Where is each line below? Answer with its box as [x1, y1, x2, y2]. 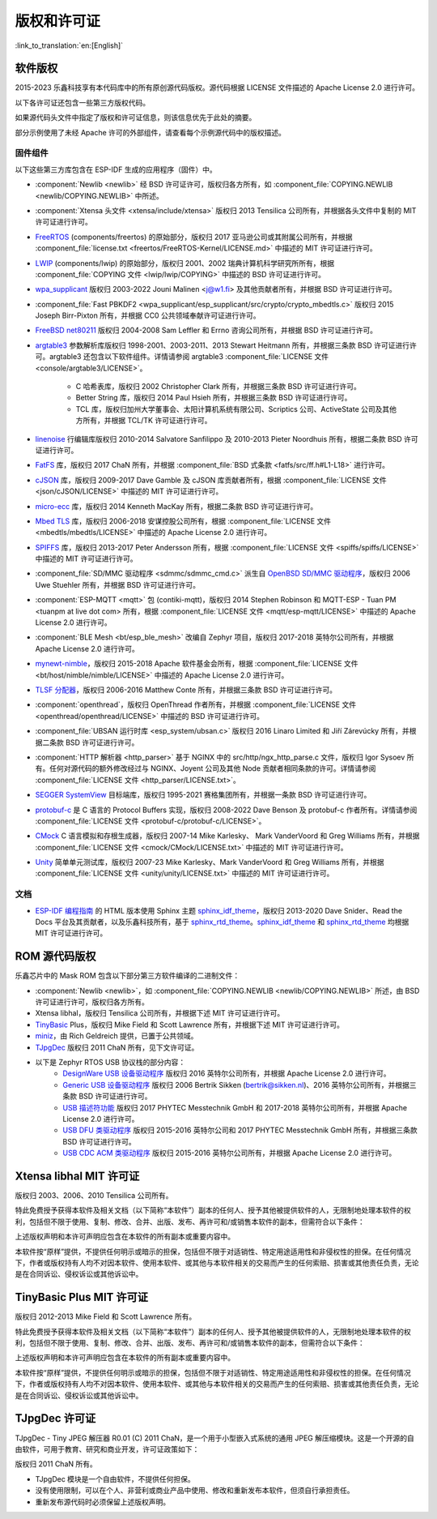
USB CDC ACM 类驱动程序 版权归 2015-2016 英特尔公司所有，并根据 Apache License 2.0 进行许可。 [62, 1148, 397, 1158]
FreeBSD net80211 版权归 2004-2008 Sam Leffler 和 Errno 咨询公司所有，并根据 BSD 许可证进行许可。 [35, 325, 378, 336]
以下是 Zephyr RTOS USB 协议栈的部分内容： [35, 1058, 186, 1068]
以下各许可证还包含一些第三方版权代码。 [15, 97, 150, 107]
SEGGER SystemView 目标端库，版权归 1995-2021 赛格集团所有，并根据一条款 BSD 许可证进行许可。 [35, 790, 371, 800]
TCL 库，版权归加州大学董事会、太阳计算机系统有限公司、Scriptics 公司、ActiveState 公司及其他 [75, 404, 397, 413]
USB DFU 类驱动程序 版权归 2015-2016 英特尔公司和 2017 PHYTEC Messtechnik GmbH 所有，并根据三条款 [62, 1125, 418, 1135]
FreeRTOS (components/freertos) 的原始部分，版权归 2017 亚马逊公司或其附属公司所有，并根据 [35, 232, 353, 242]
